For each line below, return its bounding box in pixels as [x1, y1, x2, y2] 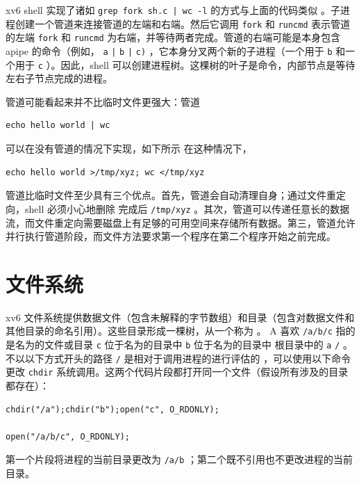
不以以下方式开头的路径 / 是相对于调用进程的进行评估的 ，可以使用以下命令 [6, 350, 351, 365]
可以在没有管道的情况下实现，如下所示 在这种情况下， [6, 141, 252, 156]
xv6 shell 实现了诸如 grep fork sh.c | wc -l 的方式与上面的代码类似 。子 [6, 3, 340, 17]
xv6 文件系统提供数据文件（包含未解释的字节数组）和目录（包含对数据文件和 [6, 309, 355, 324]
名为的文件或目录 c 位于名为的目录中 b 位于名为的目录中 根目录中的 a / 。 [15, 337, 353, 352]
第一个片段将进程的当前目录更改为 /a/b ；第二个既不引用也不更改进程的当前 [6, 452, 353, 467]
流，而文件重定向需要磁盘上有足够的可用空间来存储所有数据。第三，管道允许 [6, 215, 355, 229]
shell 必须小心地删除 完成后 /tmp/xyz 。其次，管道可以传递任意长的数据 [24, 201, 350, 216]
